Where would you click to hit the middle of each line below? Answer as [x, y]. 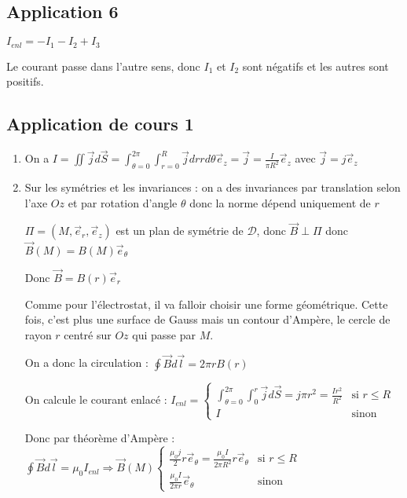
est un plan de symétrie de [180, 231]
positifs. [25, 81]
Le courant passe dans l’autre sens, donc [103, 66]
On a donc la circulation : [86, 363]
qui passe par [164, 334]
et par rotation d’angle [123, 202]
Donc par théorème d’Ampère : [100, 438]
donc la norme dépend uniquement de [280, 202]
